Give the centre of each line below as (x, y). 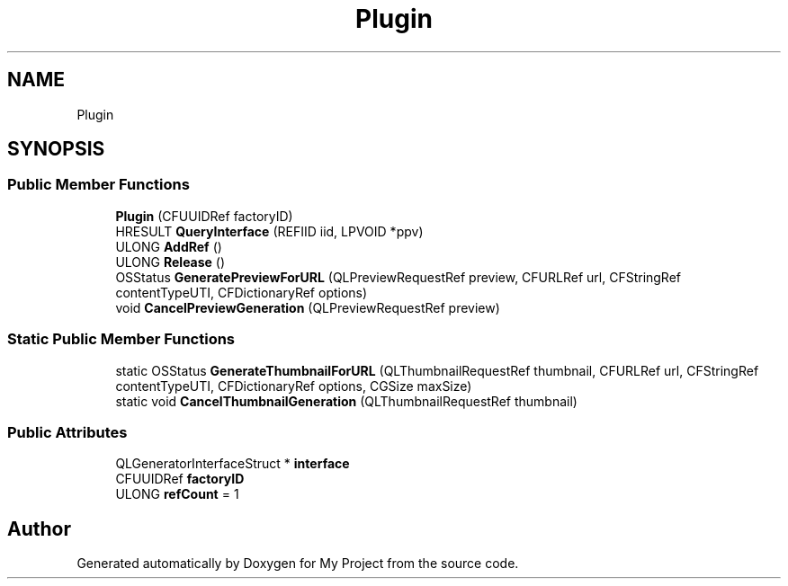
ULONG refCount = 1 (177, 494)
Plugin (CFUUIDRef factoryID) (204, 216)
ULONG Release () (170, 262)
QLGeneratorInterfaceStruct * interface (233, 464)
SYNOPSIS (56, 149)
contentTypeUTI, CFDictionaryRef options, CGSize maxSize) (294, 386)
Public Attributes (67, 432)
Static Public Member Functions (121, 339)
